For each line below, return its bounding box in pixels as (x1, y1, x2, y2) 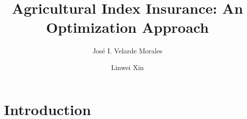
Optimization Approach (46, 17, 209, 37)
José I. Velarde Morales (92, 46, 163, 56)
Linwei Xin (111, 62, 144, 72)
